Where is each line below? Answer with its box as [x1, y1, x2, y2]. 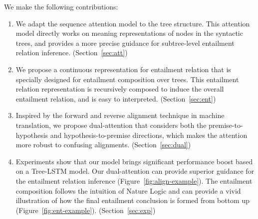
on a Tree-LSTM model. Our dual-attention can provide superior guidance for [15, 166, 255, 176]
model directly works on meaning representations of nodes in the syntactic [15, 28, 243, 38]
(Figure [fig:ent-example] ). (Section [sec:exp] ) [15, 205, 156, 215]
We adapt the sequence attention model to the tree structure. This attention [15, 18, 250, 28]
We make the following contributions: [4, 1, 118, 11]
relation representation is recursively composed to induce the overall [15, 84, 224, 94]
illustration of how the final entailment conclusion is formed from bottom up [15, 195, 250, 206]
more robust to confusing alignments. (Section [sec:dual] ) [15, 139, 191, 150]
